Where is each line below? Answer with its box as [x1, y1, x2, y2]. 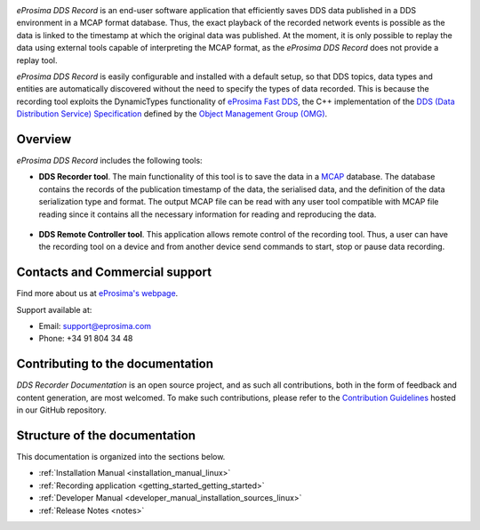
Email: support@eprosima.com [38, 321, 151, 332]
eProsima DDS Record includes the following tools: [16, 156, 204, 166]
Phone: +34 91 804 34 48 [38, 333, 133, 344]
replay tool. [16, 54, 58, 66]
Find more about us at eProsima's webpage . [16, 288, 179, 299]
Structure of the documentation [16, 428, 196, 443]
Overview [16, 132, 72, 147]
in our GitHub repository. [16, 405, 107, 415]
